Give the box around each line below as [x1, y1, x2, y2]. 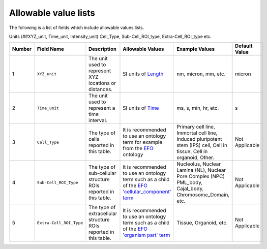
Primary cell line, [176, 124, 215, 130]
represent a [89, 105, 116, 112]
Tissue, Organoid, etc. [176, 219, 228, 226]
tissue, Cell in [176, 148, 208, 155]
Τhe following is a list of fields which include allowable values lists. [9, 25, 145, 31]
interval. [89, 117, 108, 124]
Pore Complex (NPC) [176, 173, 225, 180]
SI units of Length [122, 70, 164, 77]
